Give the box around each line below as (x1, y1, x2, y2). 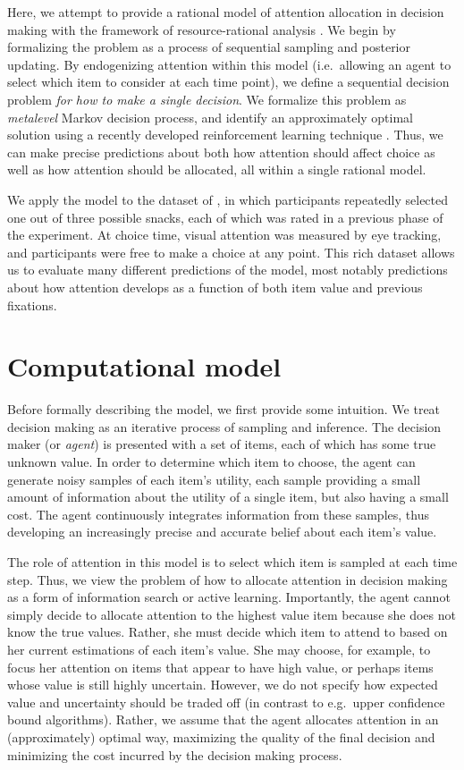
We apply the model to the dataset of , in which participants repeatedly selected (7, 190, 449, 208)
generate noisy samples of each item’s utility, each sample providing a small (7, 470, 421, 488)
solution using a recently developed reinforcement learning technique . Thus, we (7, 125, 443, 144)
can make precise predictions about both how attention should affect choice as (7, 142, 435, 161)
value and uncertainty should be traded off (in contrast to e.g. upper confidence (7, 692, 445, 711)
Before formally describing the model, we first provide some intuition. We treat (7, 400, 441, 419)
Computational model (7, 348, 282, 385)
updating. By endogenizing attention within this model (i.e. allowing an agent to (7, 55, 451, 73)
